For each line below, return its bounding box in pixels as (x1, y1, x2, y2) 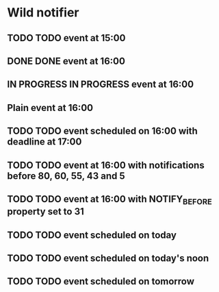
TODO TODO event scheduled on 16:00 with (7, 125, 198, 137)
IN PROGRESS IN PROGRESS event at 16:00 (7, 79, 194, 90)
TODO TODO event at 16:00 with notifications (7, 159, 205, 171)
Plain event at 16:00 (7, 101, 94, 114)
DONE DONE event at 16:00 (7, 55, 125, 66)
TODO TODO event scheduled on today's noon (7, 252, 209, 264)
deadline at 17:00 (7, 136, 82, 148)
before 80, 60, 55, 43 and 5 (7, 170, 125, 182)
